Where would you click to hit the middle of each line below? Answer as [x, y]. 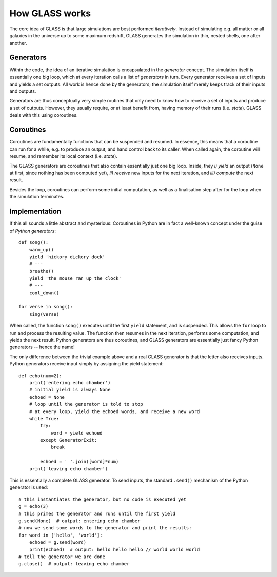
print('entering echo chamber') [70, 383]
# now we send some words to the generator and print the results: [105, 528]
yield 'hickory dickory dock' [67, 257]
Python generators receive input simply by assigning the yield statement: [86, 364]
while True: [44, 418]
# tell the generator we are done [62, 557]
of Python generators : [33, 231]
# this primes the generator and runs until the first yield [97, 513]
